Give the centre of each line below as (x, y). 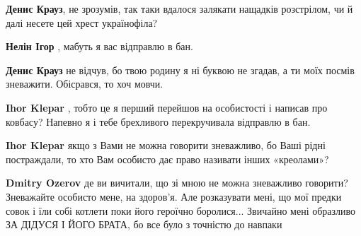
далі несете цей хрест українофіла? (82, 22)
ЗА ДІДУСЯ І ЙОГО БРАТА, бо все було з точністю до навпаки (144, 224)
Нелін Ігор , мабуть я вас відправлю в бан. (99, 46)
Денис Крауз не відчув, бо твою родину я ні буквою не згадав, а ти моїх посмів (180, 70)
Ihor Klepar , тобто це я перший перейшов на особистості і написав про (167, 107)
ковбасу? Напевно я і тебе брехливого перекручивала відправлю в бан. (158, 121)
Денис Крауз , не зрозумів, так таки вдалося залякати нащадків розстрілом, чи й (179, 8)
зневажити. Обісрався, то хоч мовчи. (85, 84)
